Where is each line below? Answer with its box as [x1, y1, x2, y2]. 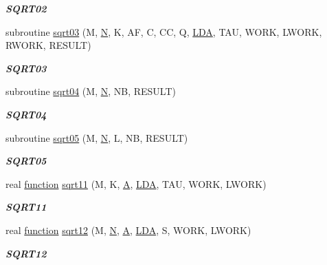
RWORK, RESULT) [5, 38, 91, 52]
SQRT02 [5, 1, 47, 15]
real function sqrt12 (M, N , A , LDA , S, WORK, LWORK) [5, 222, 251, 237]
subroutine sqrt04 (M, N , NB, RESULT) [5, 84, 176, 98]
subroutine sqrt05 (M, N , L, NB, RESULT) [5, 130, 188, 145]
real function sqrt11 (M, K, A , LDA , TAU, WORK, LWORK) [5, 176, 267, 191]
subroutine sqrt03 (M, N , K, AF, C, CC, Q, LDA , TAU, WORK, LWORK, [5, 24, 322, 39]
